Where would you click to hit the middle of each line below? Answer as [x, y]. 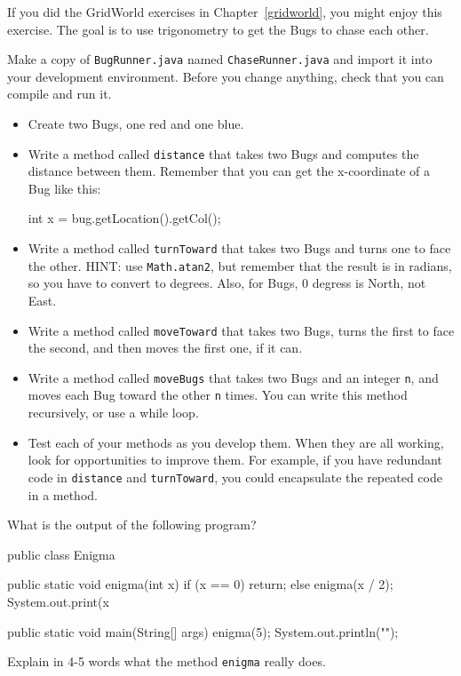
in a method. [63, 494]
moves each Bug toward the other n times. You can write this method [218, 395]
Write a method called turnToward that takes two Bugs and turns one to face [239, 248]
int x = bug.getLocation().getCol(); [124, 218]
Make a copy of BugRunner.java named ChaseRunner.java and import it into [220, 59]
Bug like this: [64, 188]
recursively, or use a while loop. [113, 413]
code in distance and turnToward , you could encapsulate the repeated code [235, 477]
